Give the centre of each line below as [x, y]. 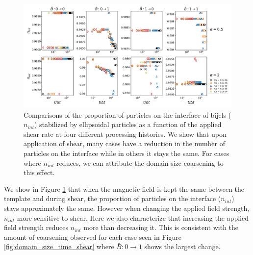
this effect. [39, 172]
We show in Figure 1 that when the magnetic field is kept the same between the [124, 189]
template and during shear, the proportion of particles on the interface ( [113, 198]
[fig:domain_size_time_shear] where [59, 246]
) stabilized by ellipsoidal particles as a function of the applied [128, 124]
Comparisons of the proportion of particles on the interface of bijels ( [127, 115]
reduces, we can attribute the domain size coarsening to [140, 163]
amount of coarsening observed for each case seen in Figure [93, 237]
